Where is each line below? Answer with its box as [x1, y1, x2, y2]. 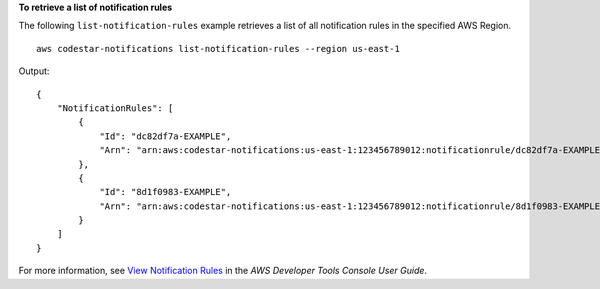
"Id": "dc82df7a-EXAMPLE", [99, 130, 232, 142]
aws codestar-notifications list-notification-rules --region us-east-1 [36, 43, 400, 54]
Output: [18, 65, 50, 77]
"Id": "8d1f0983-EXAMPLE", [99, 186, 232, 198]
